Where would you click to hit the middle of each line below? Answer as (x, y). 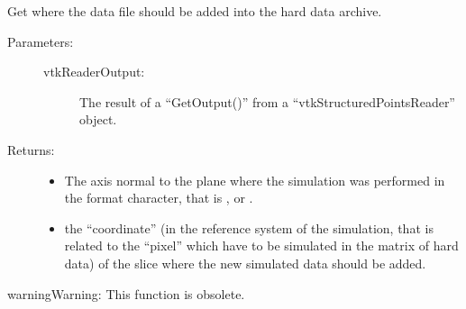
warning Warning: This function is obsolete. (126, 293)
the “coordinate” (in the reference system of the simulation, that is (249, 227)
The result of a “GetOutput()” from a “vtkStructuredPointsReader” (267, 101)
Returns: (31, 149)
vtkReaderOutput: (94, 72)
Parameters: (41, 41)
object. (98, 119)
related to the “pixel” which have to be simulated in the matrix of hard (261, 245)
